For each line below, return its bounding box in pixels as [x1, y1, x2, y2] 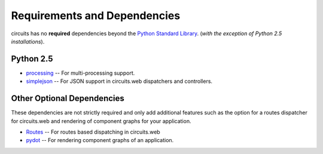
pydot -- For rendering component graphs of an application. [26, 137, 174, 144]
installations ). [11, 38, 45, 45]
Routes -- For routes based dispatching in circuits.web [26, 128, 161, 135]
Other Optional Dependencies [11, 93, 125, 104]
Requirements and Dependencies [11, 9, 181, 22]
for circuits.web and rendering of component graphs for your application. [11, 117, 191, 125]
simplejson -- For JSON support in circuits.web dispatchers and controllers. [26, 78, 212, 85]
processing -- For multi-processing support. [26, 69, 135, 76]
